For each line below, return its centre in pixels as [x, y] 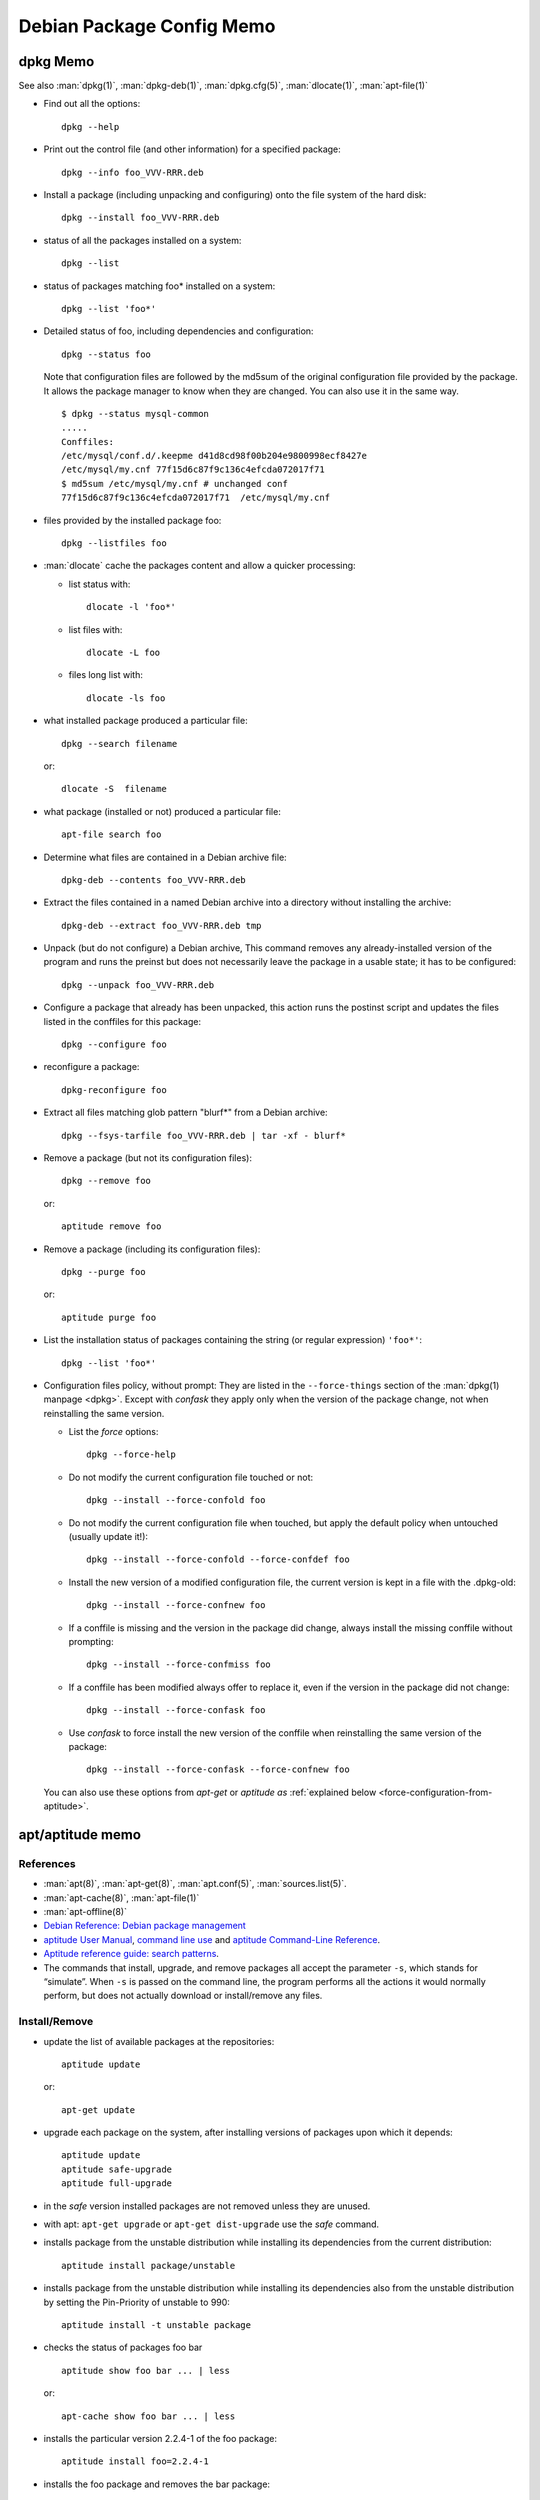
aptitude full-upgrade [117, 2183]
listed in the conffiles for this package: [122, 1021]
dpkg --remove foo [106, 1181]
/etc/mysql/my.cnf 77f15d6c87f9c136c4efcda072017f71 [193, 469]
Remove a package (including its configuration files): [152, 1249]
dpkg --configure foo [114, 1044]
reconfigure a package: [91, 1067]
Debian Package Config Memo [147, 26]
